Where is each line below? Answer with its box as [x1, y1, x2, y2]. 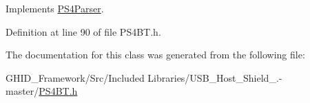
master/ [6, 84, 39, 98]
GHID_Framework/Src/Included [6, 70, 145, 84]
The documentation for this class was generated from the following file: [6, 47, 305, 62]
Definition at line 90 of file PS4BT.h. [6, 24, 161, 38]
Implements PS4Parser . [6, 1, 104, 15]
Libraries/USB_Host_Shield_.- [147, 70, 282, 84]
